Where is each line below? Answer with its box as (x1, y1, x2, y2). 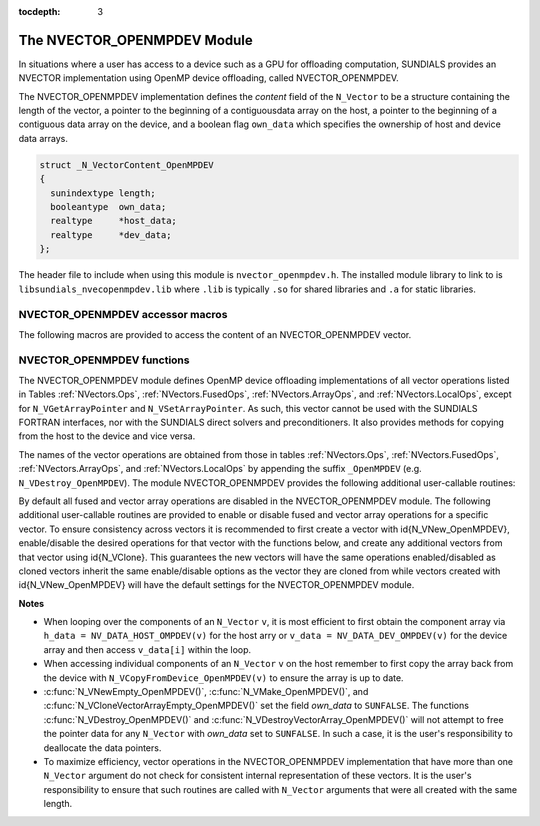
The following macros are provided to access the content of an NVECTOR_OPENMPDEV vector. (18, 328, 412, 340)
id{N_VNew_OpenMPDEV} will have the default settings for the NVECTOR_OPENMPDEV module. (18, 579, 415, 591)
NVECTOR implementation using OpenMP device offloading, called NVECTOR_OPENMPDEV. (18, 72, 399, 84)
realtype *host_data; (50, 215, 177, 227)
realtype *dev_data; (50, 229, 172, 240)
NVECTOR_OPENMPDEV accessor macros (18, 308, 228, 322)
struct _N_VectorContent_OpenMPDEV (39, 159, 214, 170)
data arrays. (18, 132, 69, 144)
